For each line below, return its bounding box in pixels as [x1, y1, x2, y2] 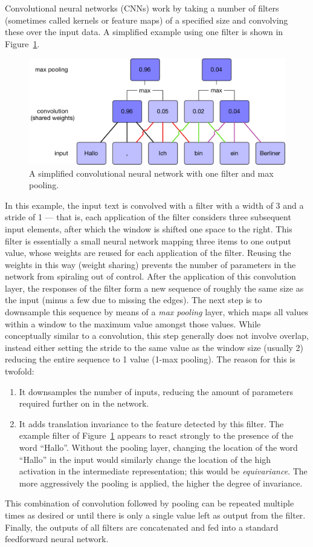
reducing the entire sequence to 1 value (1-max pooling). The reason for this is [5, 353, 295, 365]
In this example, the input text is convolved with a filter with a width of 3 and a [5, 198, 304, 211]
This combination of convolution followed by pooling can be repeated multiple [5, 497, 294, 509]
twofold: [5, 365, 34, 378]
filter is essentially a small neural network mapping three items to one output [5, 234, 291, 247]
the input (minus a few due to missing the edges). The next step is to [5, 293, 262, 306]
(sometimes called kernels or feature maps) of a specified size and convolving [5, 13, 288, 26]
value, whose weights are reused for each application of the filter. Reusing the [5, 246, 291, 259]
